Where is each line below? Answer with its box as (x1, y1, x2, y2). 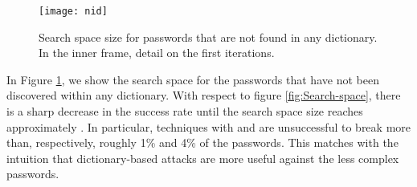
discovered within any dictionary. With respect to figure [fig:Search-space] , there (6, 87, 401, 104)
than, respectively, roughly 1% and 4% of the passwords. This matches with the (6, 134, 399, 151)
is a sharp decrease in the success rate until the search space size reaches (6, 103, 363, 120)
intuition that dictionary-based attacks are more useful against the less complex (6, 149, 399, 166)
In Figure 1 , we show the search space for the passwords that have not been (6, 71, 379, 87)
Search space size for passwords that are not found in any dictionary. (39, 28, 378, 45)
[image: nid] (39, 6, 108, 17)
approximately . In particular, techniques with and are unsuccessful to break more (6, 118, 411, 135)
